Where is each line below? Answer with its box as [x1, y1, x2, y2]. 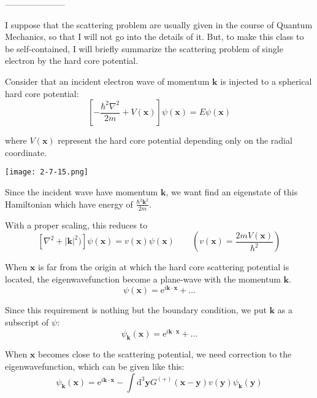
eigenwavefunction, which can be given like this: [5, 360, 185, 373]
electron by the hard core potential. [5, 54, 139, 67]
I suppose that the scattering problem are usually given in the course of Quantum [5, 18, 313, 31]
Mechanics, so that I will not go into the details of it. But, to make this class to [5, 30, 304, 43]
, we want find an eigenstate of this [166, 185, 298, 198]
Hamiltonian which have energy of [5, 197, 133, 210]
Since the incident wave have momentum [5, 185, 158, 198]
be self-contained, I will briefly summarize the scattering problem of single [5, 42, 283, 55]
